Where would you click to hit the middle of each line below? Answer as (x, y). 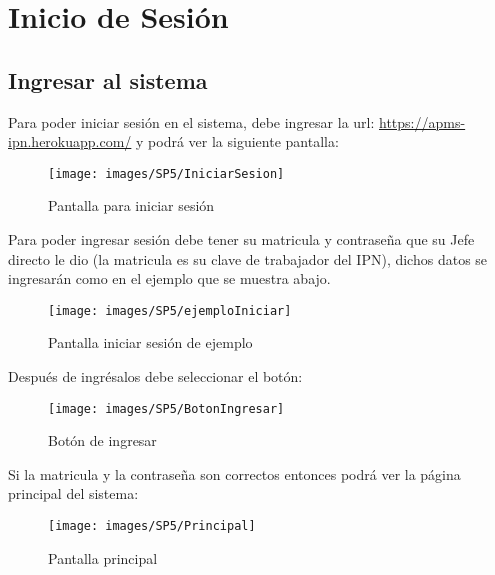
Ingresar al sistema (108, 79)
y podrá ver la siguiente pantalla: (237, 141)
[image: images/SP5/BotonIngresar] (166, 408)
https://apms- (422, 121)
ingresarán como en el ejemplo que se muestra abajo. (169, 278)
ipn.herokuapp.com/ (70, 141)
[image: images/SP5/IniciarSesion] (166, 173)
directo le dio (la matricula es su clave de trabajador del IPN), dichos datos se (248, 258)
